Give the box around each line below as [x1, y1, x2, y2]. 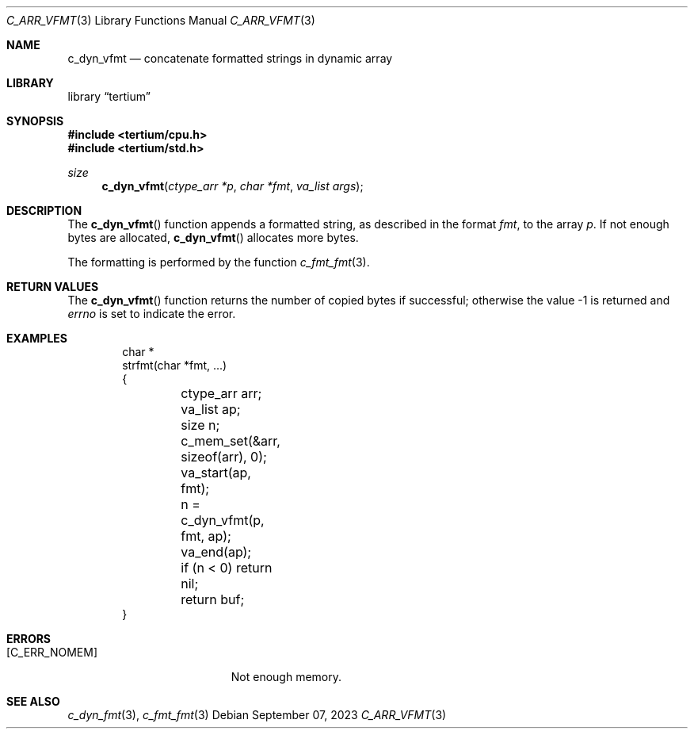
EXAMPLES [6, 331, 67, 345]
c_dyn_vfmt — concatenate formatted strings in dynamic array [67, 52, 393, 65]
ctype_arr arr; [181, 385, 262, 401]
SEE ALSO [6, 695, 60, 708]
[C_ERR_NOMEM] [6, 645, 97, 659]
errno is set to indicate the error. [67, 307, 236, 320]
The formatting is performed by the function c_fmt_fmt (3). [67, 255, 370, 269]
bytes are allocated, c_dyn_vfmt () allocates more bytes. [67, 231, 359, 244]
